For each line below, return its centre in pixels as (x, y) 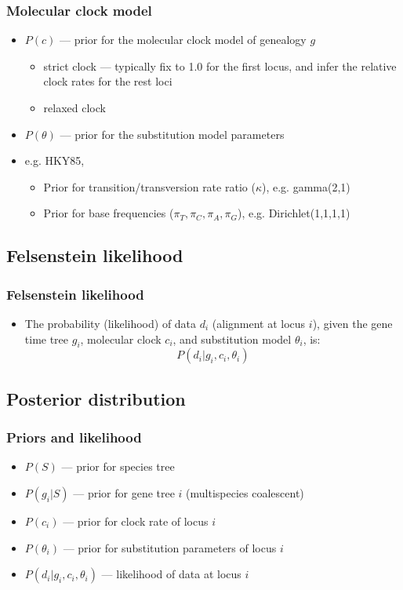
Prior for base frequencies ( (109, 213)
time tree (47, 339)
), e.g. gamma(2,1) (306, 186)
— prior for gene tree (124, 492)
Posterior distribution (96, 398)
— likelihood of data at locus (171, 574)
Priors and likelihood (74, 437)
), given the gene (352, 323)
